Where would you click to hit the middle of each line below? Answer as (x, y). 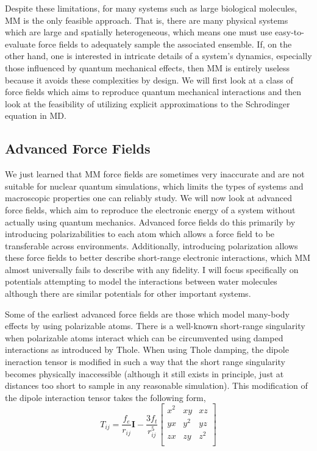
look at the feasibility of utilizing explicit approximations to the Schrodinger (148, 103)
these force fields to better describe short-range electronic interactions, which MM (158, 257)
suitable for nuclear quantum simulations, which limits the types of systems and (154, 186)
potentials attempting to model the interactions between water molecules (141, 281)
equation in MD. (36, 115)
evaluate (20, 44)
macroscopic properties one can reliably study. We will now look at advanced (148, 198)
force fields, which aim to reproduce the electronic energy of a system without (150, 209)
